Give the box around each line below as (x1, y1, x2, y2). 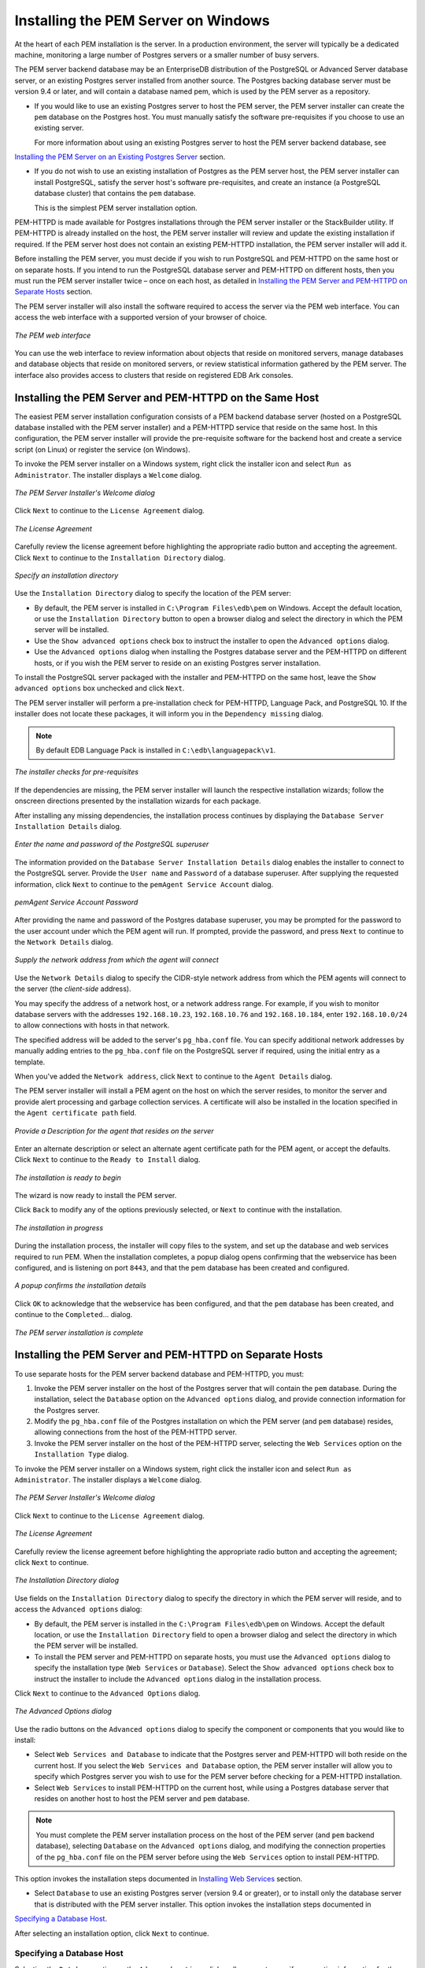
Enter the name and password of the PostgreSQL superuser (14, 839, 209, 849)
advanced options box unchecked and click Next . (14, 683, 185, 693)
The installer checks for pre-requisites (14, 768, 139, 777)
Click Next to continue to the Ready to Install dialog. (14, 1155, 201, 1164)
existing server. (34, 123, 84, 133)
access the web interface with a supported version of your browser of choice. (14, 313, 268, 322)
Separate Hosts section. (14, 287, 93, 297)
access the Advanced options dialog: (14, 1604, 142, 1614)
